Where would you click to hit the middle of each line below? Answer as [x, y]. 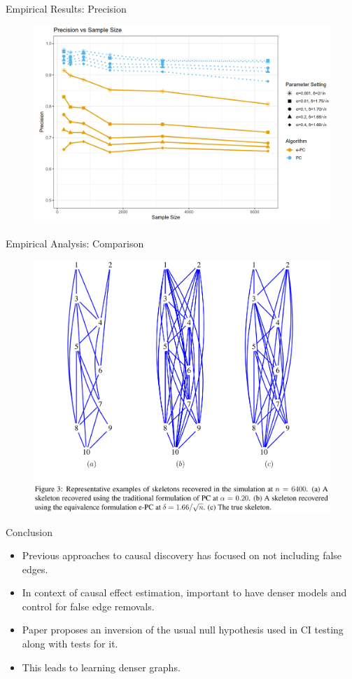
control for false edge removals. [88, 606]
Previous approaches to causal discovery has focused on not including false [182, 555]
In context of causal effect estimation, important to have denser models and [184, 592]
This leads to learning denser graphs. [101, 667]
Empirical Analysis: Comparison [75, 243]
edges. [35, 569]
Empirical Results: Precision [66, 8]
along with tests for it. [70, 644]
